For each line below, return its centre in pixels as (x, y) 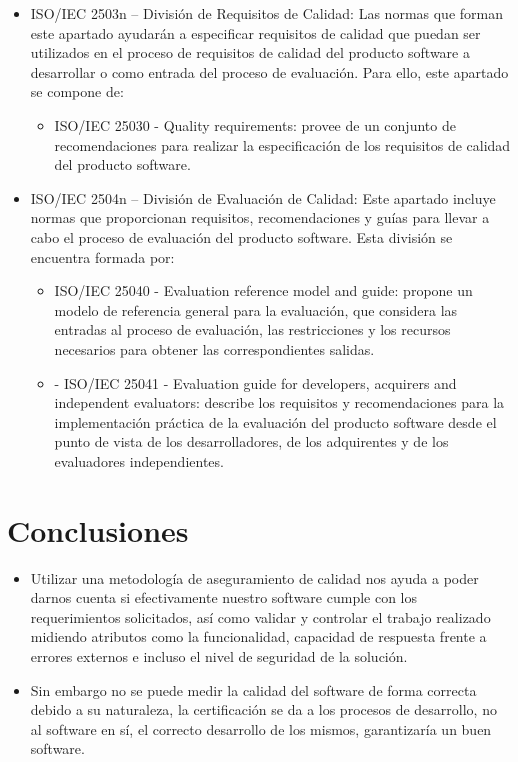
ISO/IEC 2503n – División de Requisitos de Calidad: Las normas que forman (266, 13)
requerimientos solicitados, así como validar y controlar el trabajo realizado (260, 616)
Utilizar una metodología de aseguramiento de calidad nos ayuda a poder (254, 577)
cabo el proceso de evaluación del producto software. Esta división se (241, 236)
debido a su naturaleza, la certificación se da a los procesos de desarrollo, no (263, 709)
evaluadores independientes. (139, 460)
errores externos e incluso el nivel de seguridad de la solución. (219, 655)
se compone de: (77, 91)
